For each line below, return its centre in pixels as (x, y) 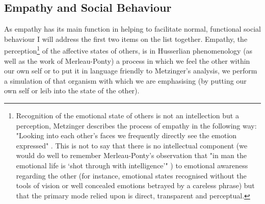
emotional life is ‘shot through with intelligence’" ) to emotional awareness (132, 165)
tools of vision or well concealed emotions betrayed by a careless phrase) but (135, 185)
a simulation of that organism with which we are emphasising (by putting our (125, 80)
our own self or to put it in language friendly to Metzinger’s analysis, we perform (131, 71)
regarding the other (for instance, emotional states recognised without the (131, 175)
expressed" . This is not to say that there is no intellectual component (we (132, 145)
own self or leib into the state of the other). (72, 91)
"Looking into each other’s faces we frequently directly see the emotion (126, 135)
